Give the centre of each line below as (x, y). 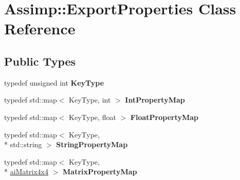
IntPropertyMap (155, 100)
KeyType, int (90, 100)
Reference (40, 28)
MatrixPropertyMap (100, 172)
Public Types (40, 61)
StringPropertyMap (92, 144)
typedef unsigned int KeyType (54, 82)
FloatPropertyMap (164, 117)
